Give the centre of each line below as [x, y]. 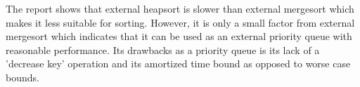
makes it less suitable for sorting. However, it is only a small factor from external [180, 22]
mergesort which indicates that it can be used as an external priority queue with [179, 36]
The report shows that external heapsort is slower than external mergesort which [180, 8]
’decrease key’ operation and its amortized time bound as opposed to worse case [178, 63]
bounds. [22, 77]
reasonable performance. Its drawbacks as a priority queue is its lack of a [163, 49]
